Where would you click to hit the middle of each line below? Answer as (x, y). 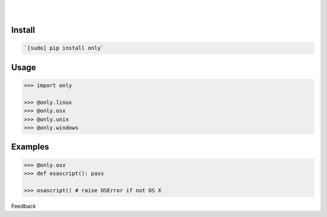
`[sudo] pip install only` (64, 48)
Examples (30, 147)
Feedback (24, 206)
